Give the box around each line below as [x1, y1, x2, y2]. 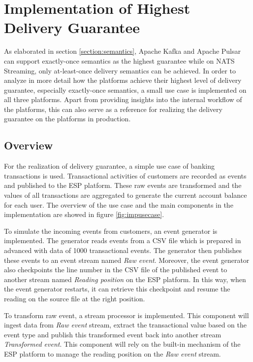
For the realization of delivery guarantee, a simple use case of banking [4, 161, 215, 171]
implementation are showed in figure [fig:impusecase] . [4, 209, 164, 219]
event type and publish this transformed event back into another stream [4, 329, 221, 339]
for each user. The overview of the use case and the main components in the [4, 199, 233, 210]
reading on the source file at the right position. [4, 293, 145, 303]
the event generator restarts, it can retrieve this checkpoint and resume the [4, 284, 230, 294]
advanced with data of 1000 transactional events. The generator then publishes [4, 245, 242, 255]
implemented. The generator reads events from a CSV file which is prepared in [4, 235, 241, 246]
